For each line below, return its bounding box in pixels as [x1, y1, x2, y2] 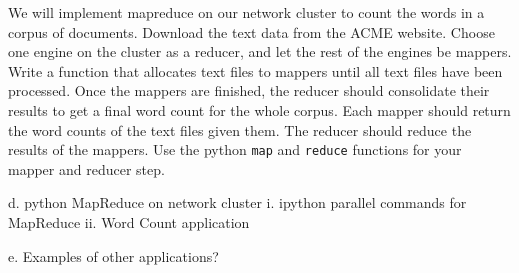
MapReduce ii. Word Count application [8, 212, 250, 232]
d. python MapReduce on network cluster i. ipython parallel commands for [8, 192, 467, 213]
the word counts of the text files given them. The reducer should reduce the [8, 119, 472, 140]
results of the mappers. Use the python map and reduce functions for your [8, 139, 462, 160]
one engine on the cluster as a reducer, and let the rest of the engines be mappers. [8, 41, 512, 62]
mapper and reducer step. [8, 158, 165, 179]
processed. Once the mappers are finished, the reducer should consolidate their [8, 80, 490, 101]
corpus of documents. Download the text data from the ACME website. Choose [8, 21, 495, 42]
